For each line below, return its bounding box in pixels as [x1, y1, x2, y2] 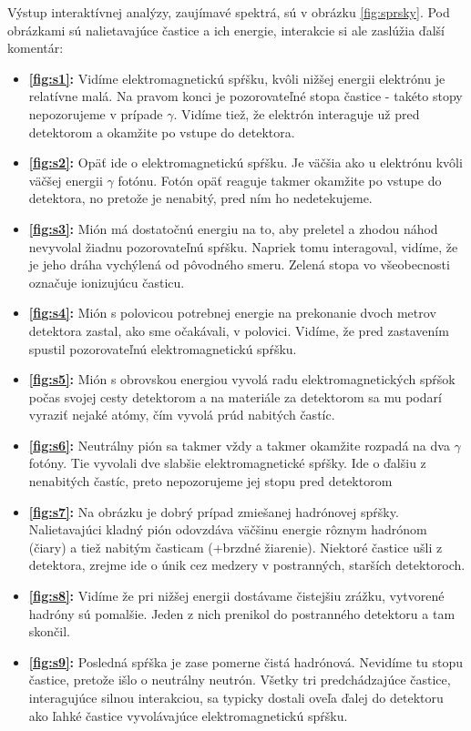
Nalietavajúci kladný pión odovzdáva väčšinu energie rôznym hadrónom [28, 520, 427, 539]
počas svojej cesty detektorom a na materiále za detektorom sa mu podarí [28, 387, 442, 406]
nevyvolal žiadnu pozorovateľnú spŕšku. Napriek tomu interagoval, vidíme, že [28, 237, 458, 256]
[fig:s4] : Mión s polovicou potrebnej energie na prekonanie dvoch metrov [28, 303, 436, 322]
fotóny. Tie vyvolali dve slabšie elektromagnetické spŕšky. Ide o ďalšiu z [28, 453, 426, 472]
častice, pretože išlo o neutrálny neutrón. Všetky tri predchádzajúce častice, [28, 670, 451, 689]
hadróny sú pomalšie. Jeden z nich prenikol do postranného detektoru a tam [28, 604, 456, 623]
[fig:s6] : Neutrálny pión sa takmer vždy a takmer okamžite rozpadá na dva [28, 435, 450, 454]
